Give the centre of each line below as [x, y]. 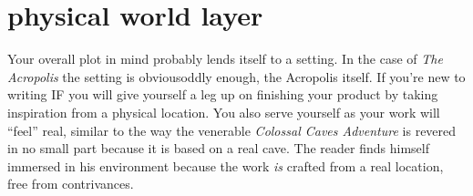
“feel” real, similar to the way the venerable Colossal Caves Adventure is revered [232, 130]
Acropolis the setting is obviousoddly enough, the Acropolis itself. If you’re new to [236, 76]
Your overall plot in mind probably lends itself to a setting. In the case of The [225, 59]
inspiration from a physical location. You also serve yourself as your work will [224, 112]
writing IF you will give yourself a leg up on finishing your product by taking [223, 94]
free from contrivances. [71, 184]
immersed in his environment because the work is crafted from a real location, [226, 165]
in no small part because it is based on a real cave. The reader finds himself [218, 148]
